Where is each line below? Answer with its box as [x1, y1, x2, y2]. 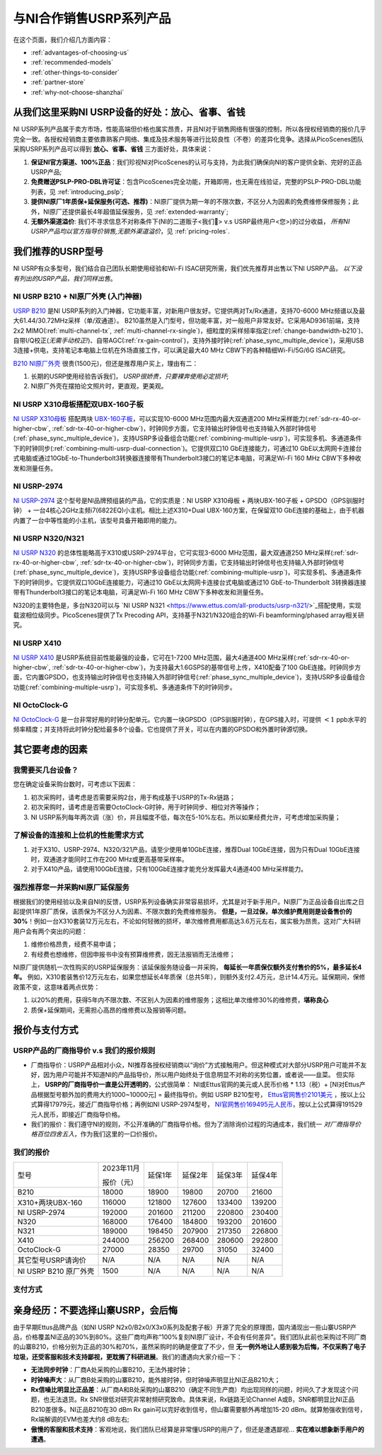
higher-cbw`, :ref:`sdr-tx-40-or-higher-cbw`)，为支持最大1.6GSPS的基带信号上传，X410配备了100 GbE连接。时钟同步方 [13, 662, 361, 672]
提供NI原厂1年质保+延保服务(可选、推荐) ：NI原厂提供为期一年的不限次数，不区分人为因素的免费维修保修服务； [30, 197, 353, 206]
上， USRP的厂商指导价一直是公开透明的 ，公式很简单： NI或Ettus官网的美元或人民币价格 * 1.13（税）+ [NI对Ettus [30, 1080, 360, 1089]
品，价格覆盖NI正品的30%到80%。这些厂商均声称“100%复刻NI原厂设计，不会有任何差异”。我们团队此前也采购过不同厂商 [13, 1333, 367, 1341]
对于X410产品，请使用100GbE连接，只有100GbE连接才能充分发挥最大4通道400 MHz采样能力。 [30, 865, 308, 873]
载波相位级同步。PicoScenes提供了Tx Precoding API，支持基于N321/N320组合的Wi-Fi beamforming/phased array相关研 [13, 611, 364, 619]
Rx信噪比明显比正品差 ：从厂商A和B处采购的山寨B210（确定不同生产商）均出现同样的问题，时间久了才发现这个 [30, 1385, 353, 1393]
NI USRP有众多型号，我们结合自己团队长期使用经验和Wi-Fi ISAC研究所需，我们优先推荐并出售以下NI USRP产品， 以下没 [13, 264, 362, 272]
